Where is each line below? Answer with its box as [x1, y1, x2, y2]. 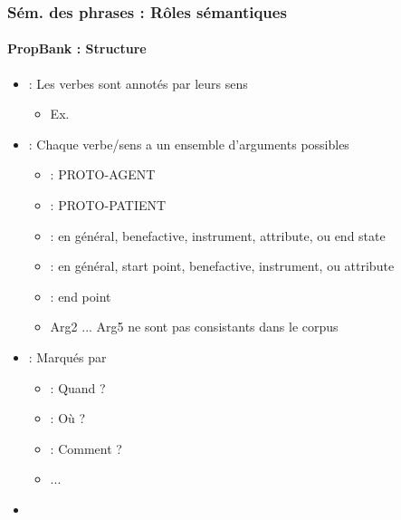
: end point [50, 286, 111, 305]
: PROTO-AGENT [50, 165, 156, 184]
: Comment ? [50, 438, 122, 457]
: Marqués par [28, 347, 107, 366]
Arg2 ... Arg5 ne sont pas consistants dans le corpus [50, 317, 339, 336]
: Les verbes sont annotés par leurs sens [28, 73, 248, 92]
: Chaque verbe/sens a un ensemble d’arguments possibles [28, 134, 349, 153]
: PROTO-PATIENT [50, 196, 167, 215]
